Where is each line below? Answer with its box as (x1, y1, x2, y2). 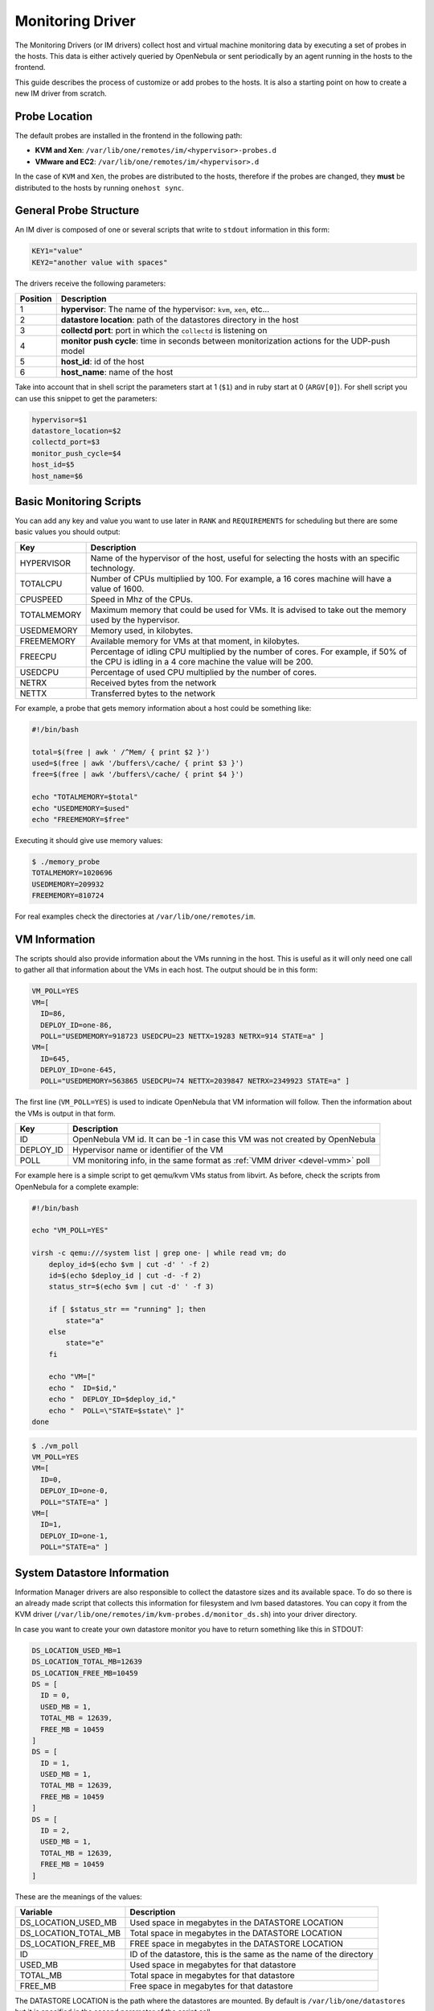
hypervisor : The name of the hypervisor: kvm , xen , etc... (60, 304, 270, 315)
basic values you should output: (14, 527, 121, 537)
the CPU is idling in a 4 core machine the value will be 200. (90, 656, 313, 667)
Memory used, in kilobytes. (90, 624, 193, 635)
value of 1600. (90, 583, 145, 594)
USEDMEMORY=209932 (31, 879, 104, 889)
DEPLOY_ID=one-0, (40, 1487, 108, 1495)
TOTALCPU (19, 578, 63, 589)
